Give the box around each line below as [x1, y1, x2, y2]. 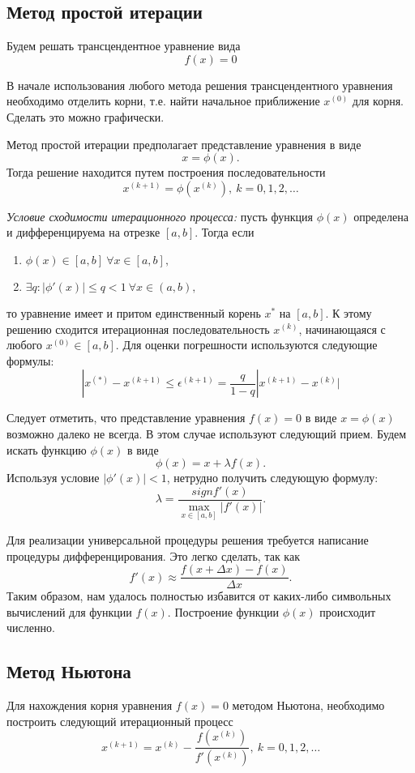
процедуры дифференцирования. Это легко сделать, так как [6, 547, 300, 564]
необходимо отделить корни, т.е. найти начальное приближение [6, 92, 320, 109]
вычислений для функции [6, 603, 132, 620]
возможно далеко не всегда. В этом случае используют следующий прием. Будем [6, 425, 407, 442]
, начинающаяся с [298, 320, 386, 337]
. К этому [325, 304, 372, 321]
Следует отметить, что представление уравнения [6, 409, 246, 426]
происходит [319, 603, 376, 620]
